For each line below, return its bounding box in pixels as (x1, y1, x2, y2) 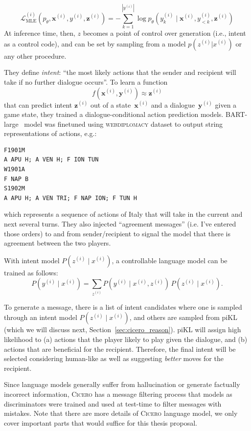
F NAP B (4, 175, 29, 182)
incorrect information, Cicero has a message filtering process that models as (4, 388, 232, 399)
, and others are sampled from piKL (129, 312, 237, 322)
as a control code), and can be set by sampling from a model (4, 38, 186, 48)
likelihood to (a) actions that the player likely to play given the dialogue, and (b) (4, 334, 248, 344)
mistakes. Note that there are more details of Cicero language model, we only (4, 408, 238, 418)
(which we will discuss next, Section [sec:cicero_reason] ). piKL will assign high (4, 324, 241, 335)
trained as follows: (4, 267, 58, 277)
